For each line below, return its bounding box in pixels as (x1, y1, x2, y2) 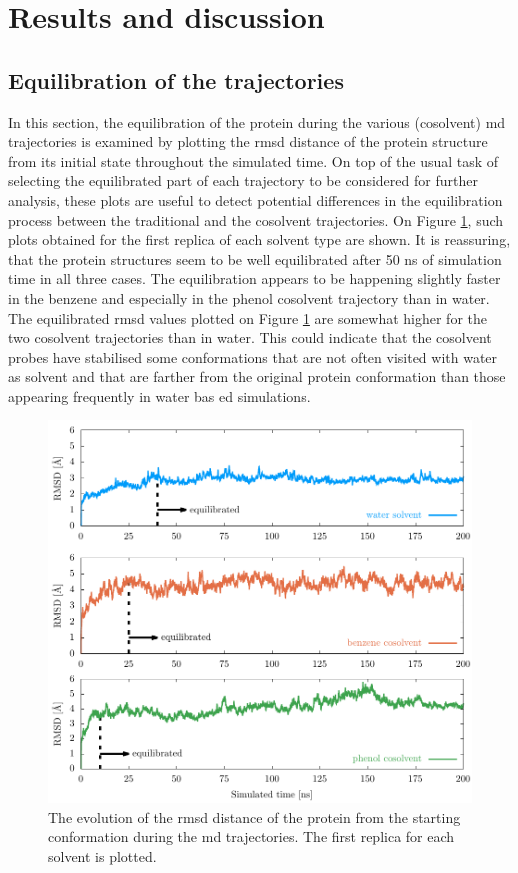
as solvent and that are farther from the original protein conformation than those (8, 366, 506, 387)
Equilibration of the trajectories (8, 64, 344, 95)
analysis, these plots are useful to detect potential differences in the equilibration (8, 189, 503, 210)
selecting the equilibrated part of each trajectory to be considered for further (8, 170, 478, 191)
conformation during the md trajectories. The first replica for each (48, 826, 455, 847)
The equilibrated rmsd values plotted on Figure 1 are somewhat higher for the (8, 307, 488, 328)
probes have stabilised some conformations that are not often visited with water (8, 346, 498, 367)
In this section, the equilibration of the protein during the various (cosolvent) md (8, 111, 506, 132)
